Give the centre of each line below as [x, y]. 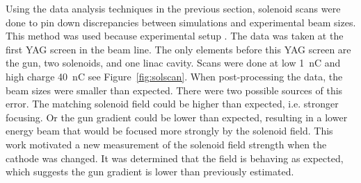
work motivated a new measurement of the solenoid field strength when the [166, 144]
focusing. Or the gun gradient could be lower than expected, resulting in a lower [177, 117]
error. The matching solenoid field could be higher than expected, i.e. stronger [172, 104]
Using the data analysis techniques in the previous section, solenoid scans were [173, 8]
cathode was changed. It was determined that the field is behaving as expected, [175, 158]
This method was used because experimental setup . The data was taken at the [175, 36]
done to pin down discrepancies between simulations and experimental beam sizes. [181, 22]
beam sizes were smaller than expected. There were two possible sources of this [174, 90]
